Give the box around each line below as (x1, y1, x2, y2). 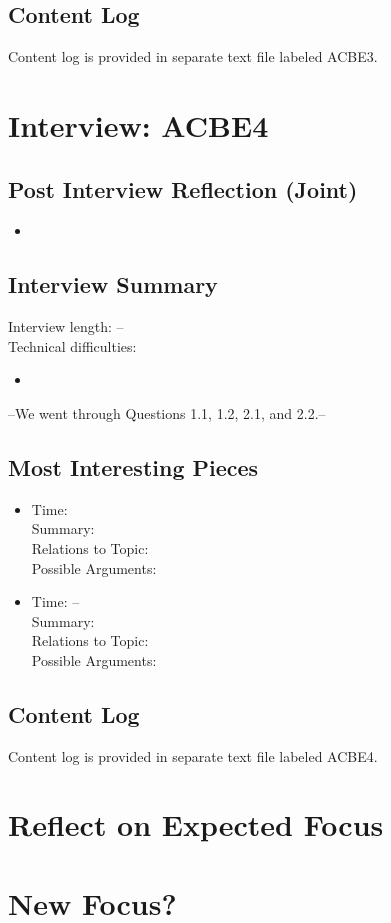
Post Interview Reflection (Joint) (8, 173, 358, 204)
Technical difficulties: (8, 335, 137, 356)
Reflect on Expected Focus (8, 804, 384, 845)
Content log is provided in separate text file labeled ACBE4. (8, 745, 378, 766)
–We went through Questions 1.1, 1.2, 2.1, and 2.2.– (8, 402, 326, 423)
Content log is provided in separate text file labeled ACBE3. (8, 46, 378, 67)
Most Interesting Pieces (8, 451, 259, 482)
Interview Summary (8, 269, 218, 300)
